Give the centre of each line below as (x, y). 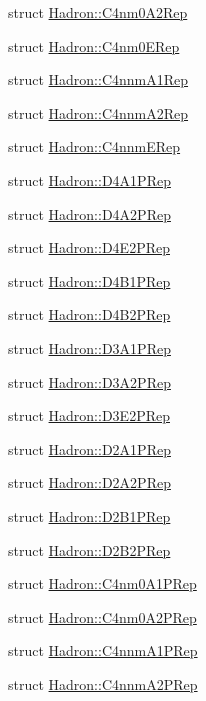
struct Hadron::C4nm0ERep (94, 45)
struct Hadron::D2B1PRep (89, 515)
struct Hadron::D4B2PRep (89, 314)
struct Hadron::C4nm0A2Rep (98, 12)
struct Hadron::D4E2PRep (89, 247)
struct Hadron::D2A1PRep (89, 448)
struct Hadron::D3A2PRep (89, 381)
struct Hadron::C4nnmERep (94, 146)
